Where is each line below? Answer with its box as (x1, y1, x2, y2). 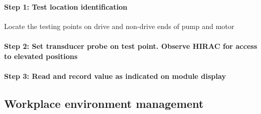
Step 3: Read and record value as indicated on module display (4, 70, 226, 81)
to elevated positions (4, 50, 78, 61)
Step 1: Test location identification (4, 1, 127, 12)
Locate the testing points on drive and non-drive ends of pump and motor (4, 20, 235, 31)
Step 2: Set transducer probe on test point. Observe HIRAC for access (4, 40, 257, 51)
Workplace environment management (4, 95, 204, 111)
